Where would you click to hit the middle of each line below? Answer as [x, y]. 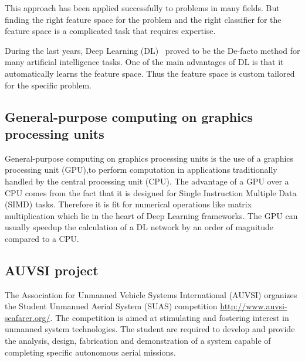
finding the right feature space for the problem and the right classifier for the [143, 19]
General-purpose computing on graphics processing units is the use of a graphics [149, 158]
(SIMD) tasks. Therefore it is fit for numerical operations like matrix [128, 204]
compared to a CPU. [42, 238]
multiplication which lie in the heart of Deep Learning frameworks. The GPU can [151, 215]
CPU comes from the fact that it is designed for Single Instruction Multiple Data [151, 192]
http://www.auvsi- [254, 306]
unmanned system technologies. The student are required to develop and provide [150, 329]
